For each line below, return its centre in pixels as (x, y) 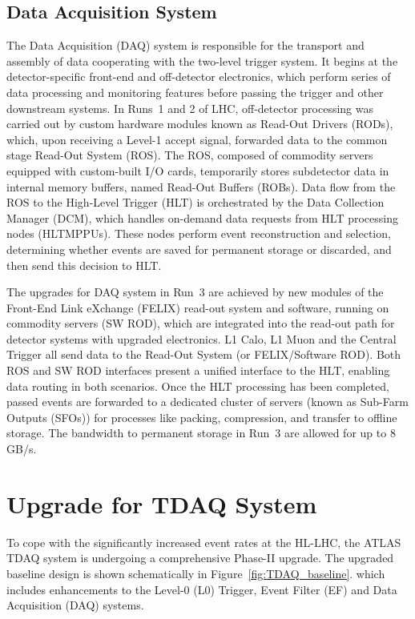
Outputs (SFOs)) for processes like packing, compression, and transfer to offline (202, 417)
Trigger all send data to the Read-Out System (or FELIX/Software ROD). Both (204, 354)
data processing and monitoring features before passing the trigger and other (195, 92)
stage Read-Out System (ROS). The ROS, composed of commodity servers (190, 155)
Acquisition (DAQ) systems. (75, 605)
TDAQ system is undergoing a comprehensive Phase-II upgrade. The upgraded (200, 558)
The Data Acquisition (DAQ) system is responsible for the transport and (185, 45)
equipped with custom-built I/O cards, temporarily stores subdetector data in (198, 170)
